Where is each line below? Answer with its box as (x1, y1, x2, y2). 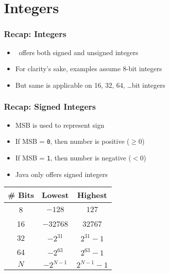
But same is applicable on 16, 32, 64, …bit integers (15, 79, 166, 90)
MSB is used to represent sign (15, 119, 104, 130)
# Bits (8, 189, 34, 201)
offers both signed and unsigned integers (18, 47, 138, 57)
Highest (77, 189, 107, 201)
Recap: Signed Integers (4, 100, 96, 113)
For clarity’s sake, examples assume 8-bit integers (15, 63, 162, 74)
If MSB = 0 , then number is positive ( (15, 136, 130, 146)
